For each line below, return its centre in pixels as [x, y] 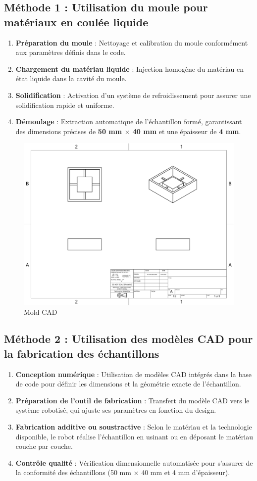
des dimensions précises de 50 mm [69, 131]
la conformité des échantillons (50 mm [73, 472]
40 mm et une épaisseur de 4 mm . [187, 131]
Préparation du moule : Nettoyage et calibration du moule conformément [132, 42]
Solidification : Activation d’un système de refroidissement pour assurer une [133, 95]
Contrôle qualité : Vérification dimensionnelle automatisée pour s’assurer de [134, 462]
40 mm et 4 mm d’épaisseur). [186, 472]
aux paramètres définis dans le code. [71, 52]
